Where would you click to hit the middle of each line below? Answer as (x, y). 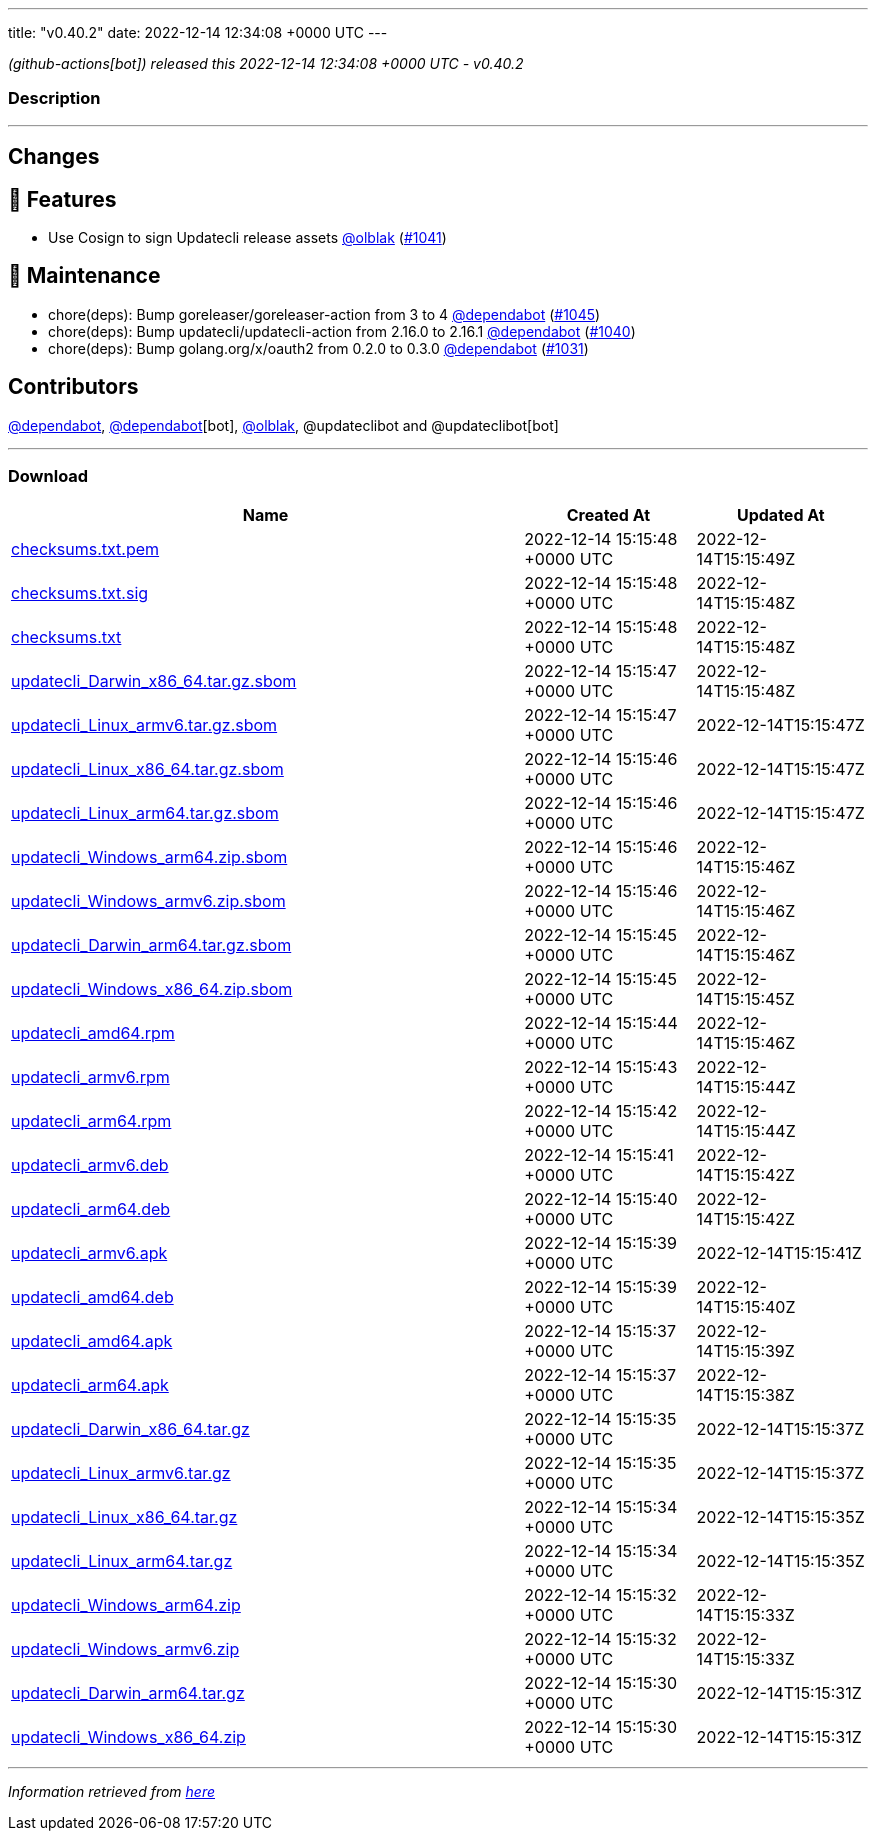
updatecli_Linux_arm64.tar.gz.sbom (145, 813)
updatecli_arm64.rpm (91, 1121)
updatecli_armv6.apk (89, 1253)
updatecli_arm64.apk (90, 1385)
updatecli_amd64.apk (92, 1341)
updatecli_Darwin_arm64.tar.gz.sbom (151, 945)
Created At (608, 515)
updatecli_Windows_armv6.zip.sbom (148, 901)
